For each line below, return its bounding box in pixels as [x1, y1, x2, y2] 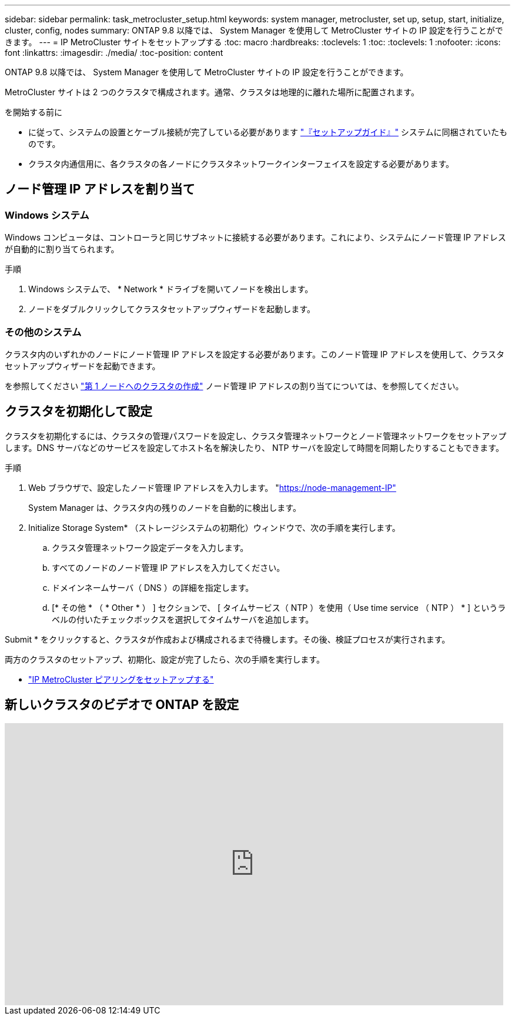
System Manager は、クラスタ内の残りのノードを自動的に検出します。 [28, 502, 301, 513]
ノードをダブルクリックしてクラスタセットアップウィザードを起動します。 [28, 304, 315, 315]
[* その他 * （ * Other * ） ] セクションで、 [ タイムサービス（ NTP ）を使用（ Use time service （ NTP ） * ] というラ [52, 602, 506, 613]
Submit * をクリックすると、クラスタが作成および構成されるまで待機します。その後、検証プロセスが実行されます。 [5, 634, 450, 644]
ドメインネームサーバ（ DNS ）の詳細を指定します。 [52, 582, 254, 593]
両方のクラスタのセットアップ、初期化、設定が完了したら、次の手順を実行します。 [5, 654, 325, 664]
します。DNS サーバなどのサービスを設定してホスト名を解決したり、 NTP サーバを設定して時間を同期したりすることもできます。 [5, 442, 504, 453]
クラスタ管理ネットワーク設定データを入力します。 [52, 542, 249, 553]
